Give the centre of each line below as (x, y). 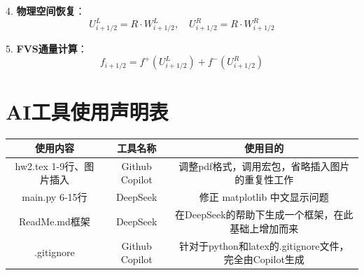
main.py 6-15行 (55, 197)
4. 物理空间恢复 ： (45, 10)
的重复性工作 (264, 179)
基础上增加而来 (264, 228)
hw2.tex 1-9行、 (50, 165)
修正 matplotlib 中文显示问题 (264, 197)
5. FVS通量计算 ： (47, 48)
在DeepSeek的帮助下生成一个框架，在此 (264, 214)
